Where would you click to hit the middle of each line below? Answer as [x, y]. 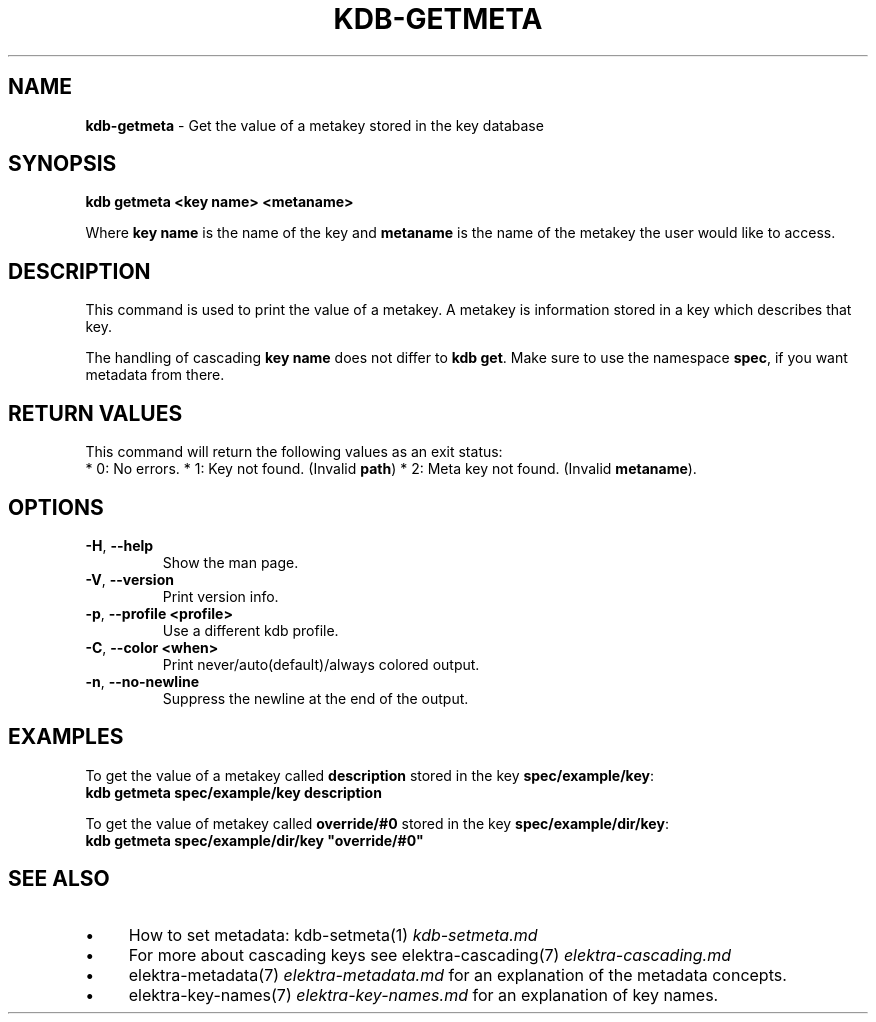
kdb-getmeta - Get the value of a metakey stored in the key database [314, 125]
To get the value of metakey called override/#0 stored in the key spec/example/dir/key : [377, 823]
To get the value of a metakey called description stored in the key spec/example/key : [369, 775]
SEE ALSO [59, 879]
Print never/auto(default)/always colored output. [321, 664]
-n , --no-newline [142, 681]
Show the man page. [230, 562]
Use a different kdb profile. [250, 630]
